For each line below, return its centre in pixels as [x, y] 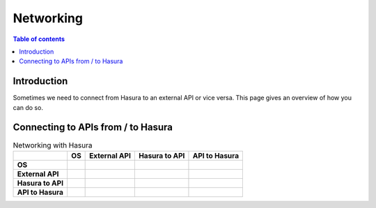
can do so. [28, 107]
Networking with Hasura [53, 145]
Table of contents [39, 39]
